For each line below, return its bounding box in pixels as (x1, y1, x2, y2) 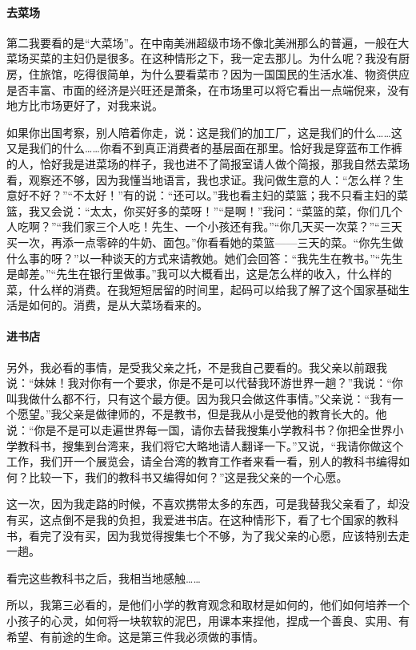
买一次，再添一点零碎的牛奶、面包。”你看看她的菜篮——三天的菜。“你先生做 (6, 233, 404, 250)
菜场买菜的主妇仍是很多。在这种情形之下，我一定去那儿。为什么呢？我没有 (6, 50, 398, 67)
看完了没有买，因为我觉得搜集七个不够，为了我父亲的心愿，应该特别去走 (28, 527, 410, 543)
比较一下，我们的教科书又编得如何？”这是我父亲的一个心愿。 (28, 468, 348, 485)
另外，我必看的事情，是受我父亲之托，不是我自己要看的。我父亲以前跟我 (6, 358, 387, 375)
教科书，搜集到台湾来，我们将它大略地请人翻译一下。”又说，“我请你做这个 (17, 437, 404, 454)
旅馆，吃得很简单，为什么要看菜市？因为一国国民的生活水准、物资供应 (39, 65, 410, 82)
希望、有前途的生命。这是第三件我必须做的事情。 (6, 628, 264, 644)
